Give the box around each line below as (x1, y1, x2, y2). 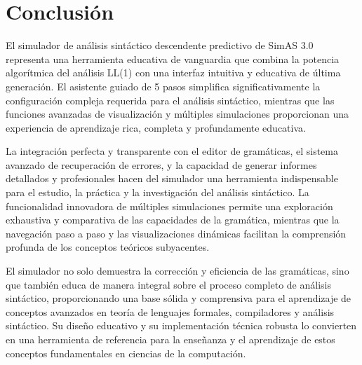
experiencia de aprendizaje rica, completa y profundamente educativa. (6, 120, 306, 135)
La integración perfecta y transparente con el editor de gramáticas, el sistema (6, 144, 338, 158)
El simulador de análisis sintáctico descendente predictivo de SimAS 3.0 (6, 38, 314, 53)
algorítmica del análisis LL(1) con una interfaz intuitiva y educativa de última (6, 65, 341, 80)
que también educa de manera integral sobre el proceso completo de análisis (6, 277, 331, 291)
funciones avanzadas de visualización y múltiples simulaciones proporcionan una (6, 106, 349, 121)
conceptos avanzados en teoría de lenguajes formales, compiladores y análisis (6, 304, 335, 319)
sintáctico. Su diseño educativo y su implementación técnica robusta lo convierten (6, 318, 357, 333)
